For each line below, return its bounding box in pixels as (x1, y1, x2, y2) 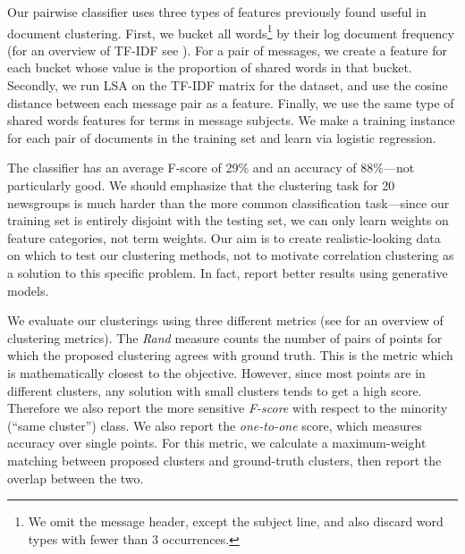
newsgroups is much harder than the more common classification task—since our (7, 193, 450, 212)
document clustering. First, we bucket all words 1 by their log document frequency (7, 21, 454, 42)
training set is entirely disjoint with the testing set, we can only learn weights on (7, 211, 449, 230)
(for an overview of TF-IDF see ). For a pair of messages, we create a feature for (7, 40, 448, 59)
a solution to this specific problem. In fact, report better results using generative (7, 263, 448, 281)
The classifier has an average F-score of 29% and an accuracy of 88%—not (7, 158, 415, 177)
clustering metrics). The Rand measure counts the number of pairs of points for (7, 328, 443, 347)
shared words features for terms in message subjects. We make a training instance (7, 111, 455, 130)
